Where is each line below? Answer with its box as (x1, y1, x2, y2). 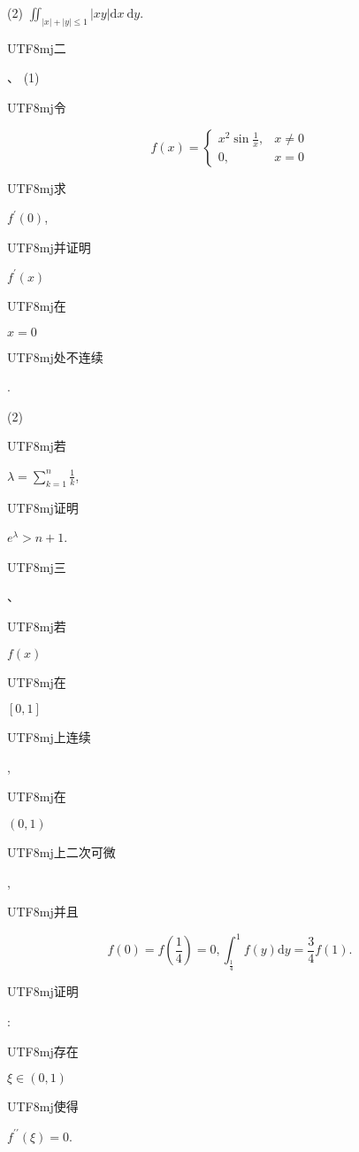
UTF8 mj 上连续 (7, 728, 91, 746)
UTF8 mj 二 (7, 38, 66, 57)
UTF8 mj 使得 (7, 1097, 79, 1116)
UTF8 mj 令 (7, 98, 66, 117)
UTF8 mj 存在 (7, 1041, 79, 1060)
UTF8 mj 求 (7, 178, 66, 197)
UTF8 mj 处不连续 (7, 347, 103, 366)
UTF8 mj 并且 (7, 902, 79, 921)
